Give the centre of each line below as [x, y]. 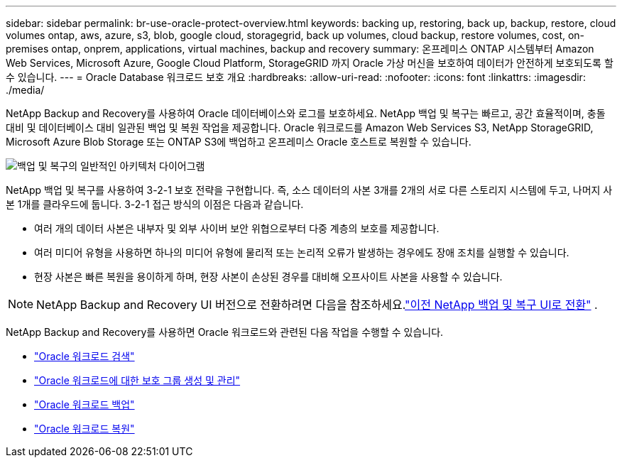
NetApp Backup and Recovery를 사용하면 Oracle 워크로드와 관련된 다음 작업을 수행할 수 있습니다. [225, 332]
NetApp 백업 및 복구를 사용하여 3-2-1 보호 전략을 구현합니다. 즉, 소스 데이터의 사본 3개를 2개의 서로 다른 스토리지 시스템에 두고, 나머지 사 [309, 190]
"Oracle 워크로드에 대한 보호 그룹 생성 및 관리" [137, 380]
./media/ [25, 90]
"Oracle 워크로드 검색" [84, 356]
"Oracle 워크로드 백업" [84, 404]
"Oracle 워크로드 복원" [84, 429]
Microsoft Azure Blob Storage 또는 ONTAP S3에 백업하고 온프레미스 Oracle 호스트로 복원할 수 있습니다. [239, 142]
